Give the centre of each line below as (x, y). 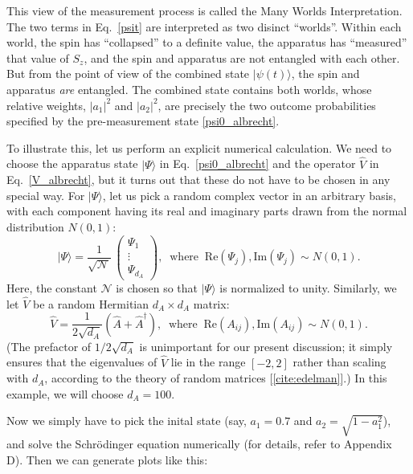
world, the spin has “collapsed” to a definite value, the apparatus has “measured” (207, 42)
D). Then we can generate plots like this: (107, 460)
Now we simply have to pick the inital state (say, (127, 421)
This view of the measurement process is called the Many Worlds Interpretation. (204, 10)
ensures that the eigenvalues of (82, 362)
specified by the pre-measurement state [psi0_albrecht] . (143, 121)
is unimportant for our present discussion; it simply (266, 346)
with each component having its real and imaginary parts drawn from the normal (207, 211)
